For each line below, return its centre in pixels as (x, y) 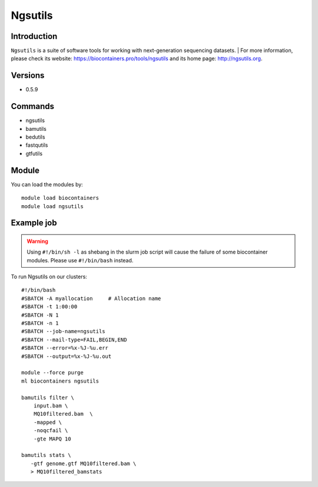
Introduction (34, 36)
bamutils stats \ (46, 455)
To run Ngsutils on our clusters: (49, 277)
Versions (28, 76)
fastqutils (37, 145)
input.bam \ (51, 406)
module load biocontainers (60, 198)
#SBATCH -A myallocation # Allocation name (91, 298)
